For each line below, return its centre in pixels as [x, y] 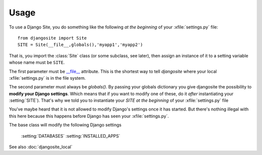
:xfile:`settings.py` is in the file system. [47, 78]
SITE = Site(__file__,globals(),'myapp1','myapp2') [80, 45]
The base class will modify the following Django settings [65, 125]
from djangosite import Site [52, 38]
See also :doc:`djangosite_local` [41, 147]
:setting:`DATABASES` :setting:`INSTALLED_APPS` [71, 136]
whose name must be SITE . [37, 62]
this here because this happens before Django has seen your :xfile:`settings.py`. [89, 116]
